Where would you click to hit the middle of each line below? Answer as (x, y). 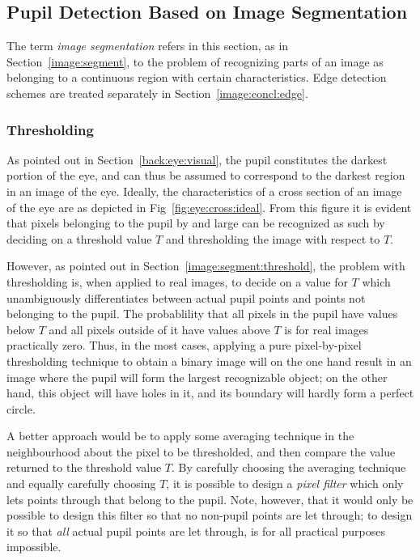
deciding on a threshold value (79, 238)
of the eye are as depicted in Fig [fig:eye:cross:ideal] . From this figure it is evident (209, 207)
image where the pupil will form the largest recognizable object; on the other (197, 377)
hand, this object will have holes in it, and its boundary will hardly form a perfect (210, 393)
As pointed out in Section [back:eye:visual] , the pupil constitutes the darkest (197, 159)
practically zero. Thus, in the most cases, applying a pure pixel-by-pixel (184, 345)
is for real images (327, 329)
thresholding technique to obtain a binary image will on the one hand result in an (209, 361)
